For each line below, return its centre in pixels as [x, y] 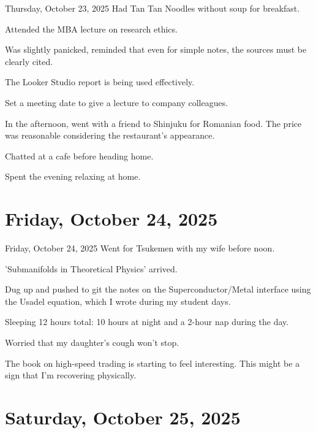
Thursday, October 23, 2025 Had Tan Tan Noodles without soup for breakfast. [152, 8]
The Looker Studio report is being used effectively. [100, 82]
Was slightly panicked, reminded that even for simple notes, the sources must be [156, 49]
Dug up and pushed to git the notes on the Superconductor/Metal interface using [158, 289]
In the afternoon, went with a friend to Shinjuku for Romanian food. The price [153, 123]
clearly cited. [29, 61]
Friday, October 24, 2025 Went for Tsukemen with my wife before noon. [140, 248]
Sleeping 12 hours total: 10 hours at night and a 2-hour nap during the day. [147, 322]
